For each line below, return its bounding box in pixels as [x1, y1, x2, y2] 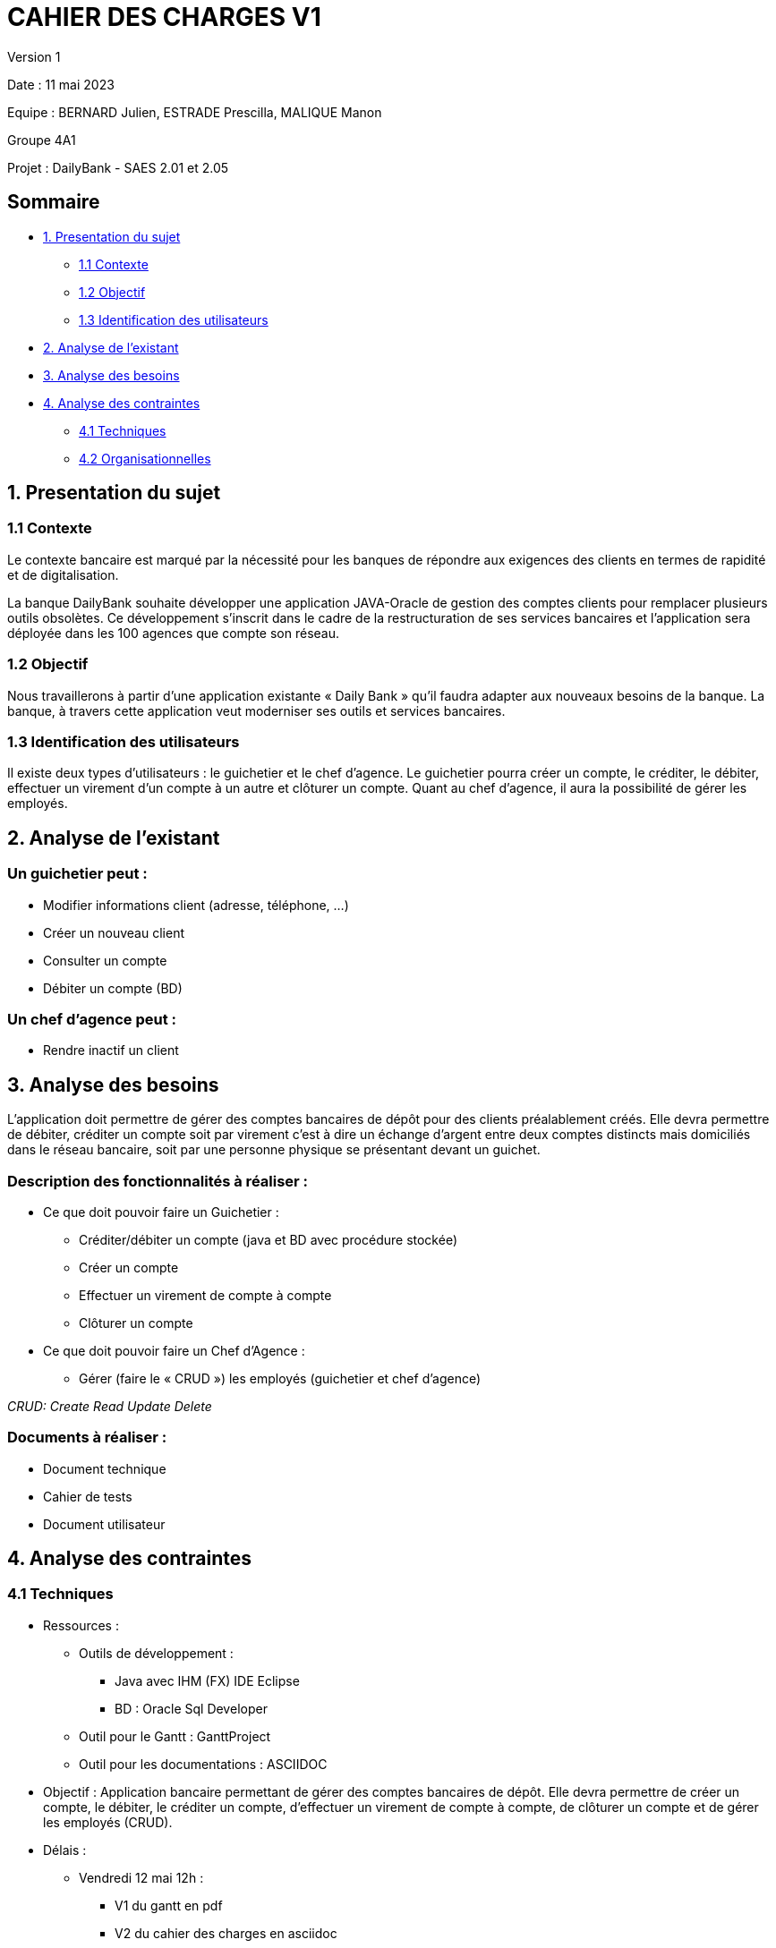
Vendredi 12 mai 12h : [79, 1869, 204, 1885]
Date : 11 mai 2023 [7, 76, 115, 92]
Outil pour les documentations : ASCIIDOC [79, 1756, 328, 1772]
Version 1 [7, 48, 61, 64]
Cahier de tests [43, 1488, 132, 1504]
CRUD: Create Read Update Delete [7, 1398, 212, 1414]
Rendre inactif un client [43, 1042, 179, 1059]
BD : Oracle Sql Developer [115, 1700, 268, 1716]
